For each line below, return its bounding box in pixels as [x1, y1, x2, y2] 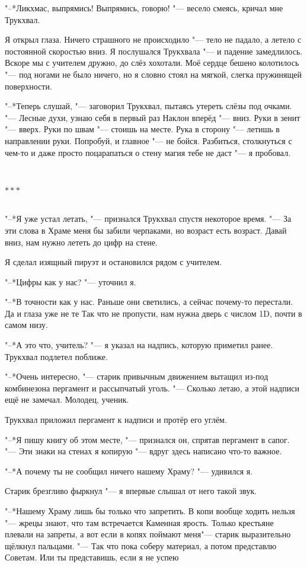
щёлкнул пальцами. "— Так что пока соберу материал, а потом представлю [5, 539, 277, 552]
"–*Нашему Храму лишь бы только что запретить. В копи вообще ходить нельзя [5, 505, 295, 517]
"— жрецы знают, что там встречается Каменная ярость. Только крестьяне [5, 516, 274, 528]
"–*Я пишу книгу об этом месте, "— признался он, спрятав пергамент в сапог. [5, 433, 290, 445]
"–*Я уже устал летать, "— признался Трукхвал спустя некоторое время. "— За [5, 212, 292, 225]
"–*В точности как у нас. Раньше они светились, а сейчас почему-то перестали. [5, 295, 293, 308]
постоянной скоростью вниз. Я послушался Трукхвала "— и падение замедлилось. [5, 44, 303, 57]
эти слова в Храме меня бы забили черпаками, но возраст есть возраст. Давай [5, 224, 287, 236]
